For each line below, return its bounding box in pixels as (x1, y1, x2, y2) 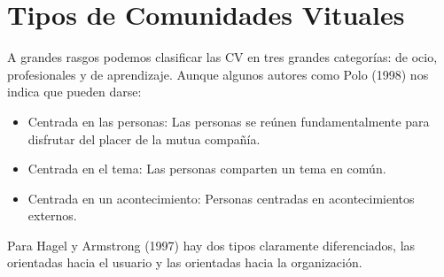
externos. (27, 206, 77, 225)
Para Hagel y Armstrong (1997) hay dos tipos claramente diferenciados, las (7, 235, 416, 254)
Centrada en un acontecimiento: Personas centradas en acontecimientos (27, 189, 415, 207)
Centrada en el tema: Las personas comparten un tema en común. (27, 159, 386, 178)
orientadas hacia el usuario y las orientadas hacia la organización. (7, 253, 362, 272)
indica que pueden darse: (7, 82, 142, 101)
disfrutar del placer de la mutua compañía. (27, 129, 261, 148)
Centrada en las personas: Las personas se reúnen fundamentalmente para (27, 112, 430, 130)
